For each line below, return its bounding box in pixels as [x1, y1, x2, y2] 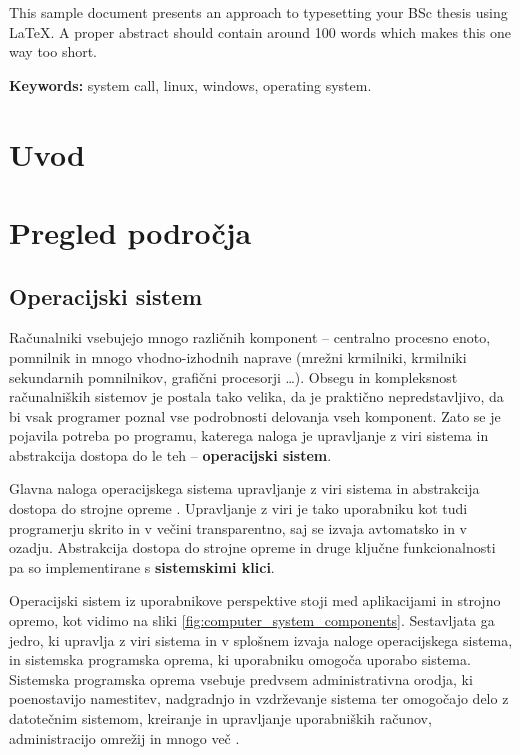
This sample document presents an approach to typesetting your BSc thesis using [9, 2, 508, 22]
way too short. [9, 41, 98, 62]
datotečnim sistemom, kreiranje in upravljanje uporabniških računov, [9, 708, 432, 729]
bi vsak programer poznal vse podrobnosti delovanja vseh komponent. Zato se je [9, 405, 501, 426]
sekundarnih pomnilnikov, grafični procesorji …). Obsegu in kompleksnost [9, 366, 458, 387]
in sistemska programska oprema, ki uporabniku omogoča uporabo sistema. [9, 649, 471, 670]
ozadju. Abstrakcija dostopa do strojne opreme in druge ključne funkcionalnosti [9, 537, 496, 558]
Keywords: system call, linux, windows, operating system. [9, 74, 372, 95]
